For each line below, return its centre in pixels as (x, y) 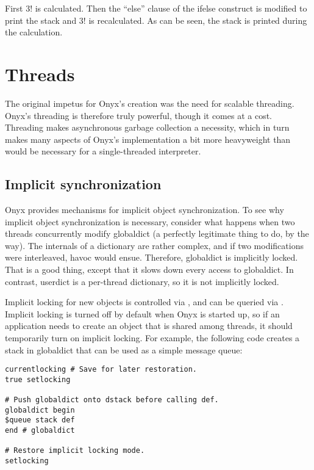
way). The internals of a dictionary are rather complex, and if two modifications (154, 245)
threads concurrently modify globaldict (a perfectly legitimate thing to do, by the (157, 233)
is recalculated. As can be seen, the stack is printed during (198, 20)
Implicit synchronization (83, 184)
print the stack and (41, 20)
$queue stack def (40, 420)
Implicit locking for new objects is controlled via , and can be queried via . (144, 302)
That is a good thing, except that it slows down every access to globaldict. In (149, 269)
